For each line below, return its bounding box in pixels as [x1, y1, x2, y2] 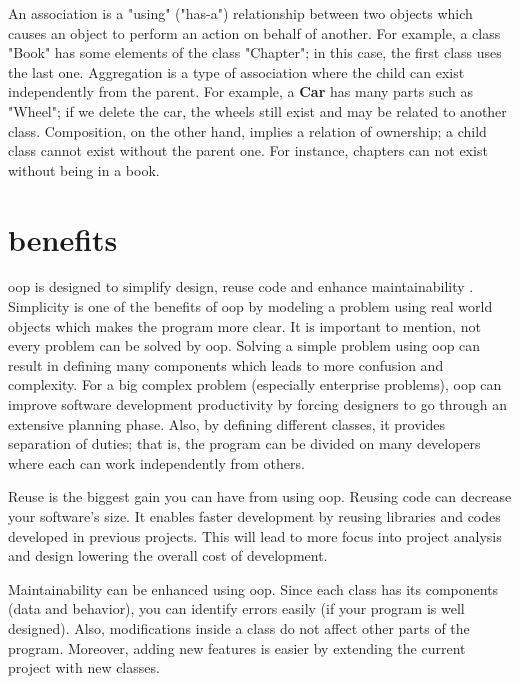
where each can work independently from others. [8, 452, 305, 473]
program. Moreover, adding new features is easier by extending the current [8, 637, 466, 658]
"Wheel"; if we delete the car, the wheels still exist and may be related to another [8, 100, 507, 121]
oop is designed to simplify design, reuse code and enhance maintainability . [8, 276, 474, 297]
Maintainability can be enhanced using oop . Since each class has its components [8, 578, 499, 599]
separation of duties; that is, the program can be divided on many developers [8, 433, 481, 454]
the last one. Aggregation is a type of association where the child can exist [8, 61, 465, 82]
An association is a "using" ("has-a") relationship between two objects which [8, 3, 473, 23]
